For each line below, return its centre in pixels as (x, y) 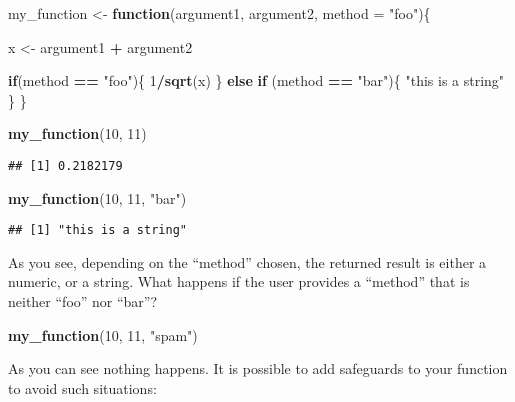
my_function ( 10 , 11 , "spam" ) (103, 334)
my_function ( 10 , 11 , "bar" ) (97, 197)
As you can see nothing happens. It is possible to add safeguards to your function (258, 368)
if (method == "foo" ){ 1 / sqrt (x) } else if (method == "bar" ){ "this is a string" (256, 80)
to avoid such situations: (82, 387)
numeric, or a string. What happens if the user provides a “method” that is (239, 281)
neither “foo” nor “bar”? (83, 301)
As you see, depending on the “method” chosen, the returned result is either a (247, 261)
